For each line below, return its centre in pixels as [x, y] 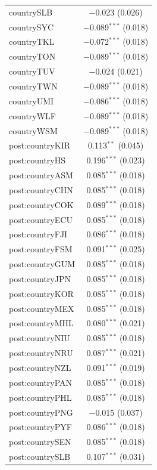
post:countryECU [41, 219]
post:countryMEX [42, 308]
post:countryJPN [40, 278]
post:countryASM [41, 175]
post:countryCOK [41, 204]
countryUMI [32, 101]
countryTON [32, 56]
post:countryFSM [41, 249]
